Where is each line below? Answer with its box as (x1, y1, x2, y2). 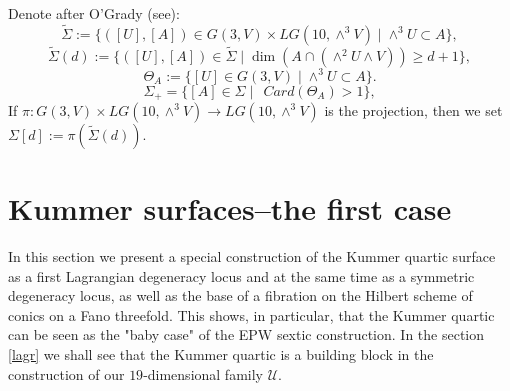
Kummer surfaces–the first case (8, 188, 452, 229)
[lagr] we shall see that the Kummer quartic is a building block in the (8, 344, 434, 365)
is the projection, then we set (324, 99, 503, 120)
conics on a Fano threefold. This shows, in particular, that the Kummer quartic (8, 304, 495, 325)
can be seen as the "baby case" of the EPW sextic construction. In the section (8, 324, 485, 345)
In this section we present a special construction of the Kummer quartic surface (8, 246, 496, 267)
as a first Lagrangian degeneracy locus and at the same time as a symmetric (8, 265, 475, 286)
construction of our (8, 363, 125, 384)
